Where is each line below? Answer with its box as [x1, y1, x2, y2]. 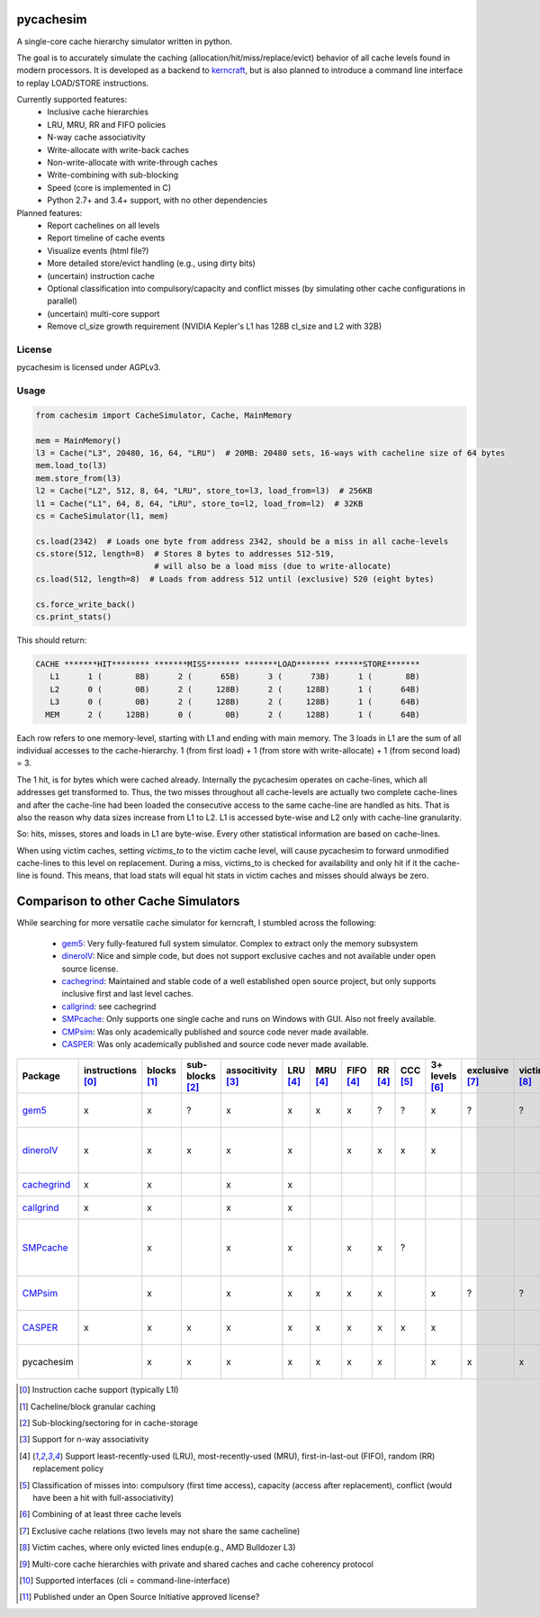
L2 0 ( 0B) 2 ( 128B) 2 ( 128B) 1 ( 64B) [49, 684, 420, 694]
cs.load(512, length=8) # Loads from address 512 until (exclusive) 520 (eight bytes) [35, 574, 435, 584]
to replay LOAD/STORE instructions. [16, 77, 149, 88]
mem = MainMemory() [35, 435, 121, 446]
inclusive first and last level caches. [61, 989, 193, 999]
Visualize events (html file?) [47, 245, 149, 256]
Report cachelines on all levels [47, 220, 160, 230]
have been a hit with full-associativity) [32, 1493, 175, 1504]
